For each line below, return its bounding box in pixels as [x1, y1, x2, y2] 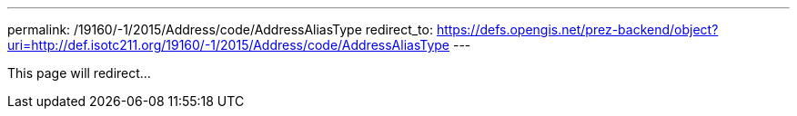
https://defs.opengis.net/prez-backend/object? [436, 22, 719, 37]
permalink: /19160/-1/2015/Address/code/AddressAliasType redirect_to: [7, 22, 433, 37]
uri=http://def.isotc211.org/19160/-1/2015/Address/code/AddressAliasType [7, 37, 450, 53]
